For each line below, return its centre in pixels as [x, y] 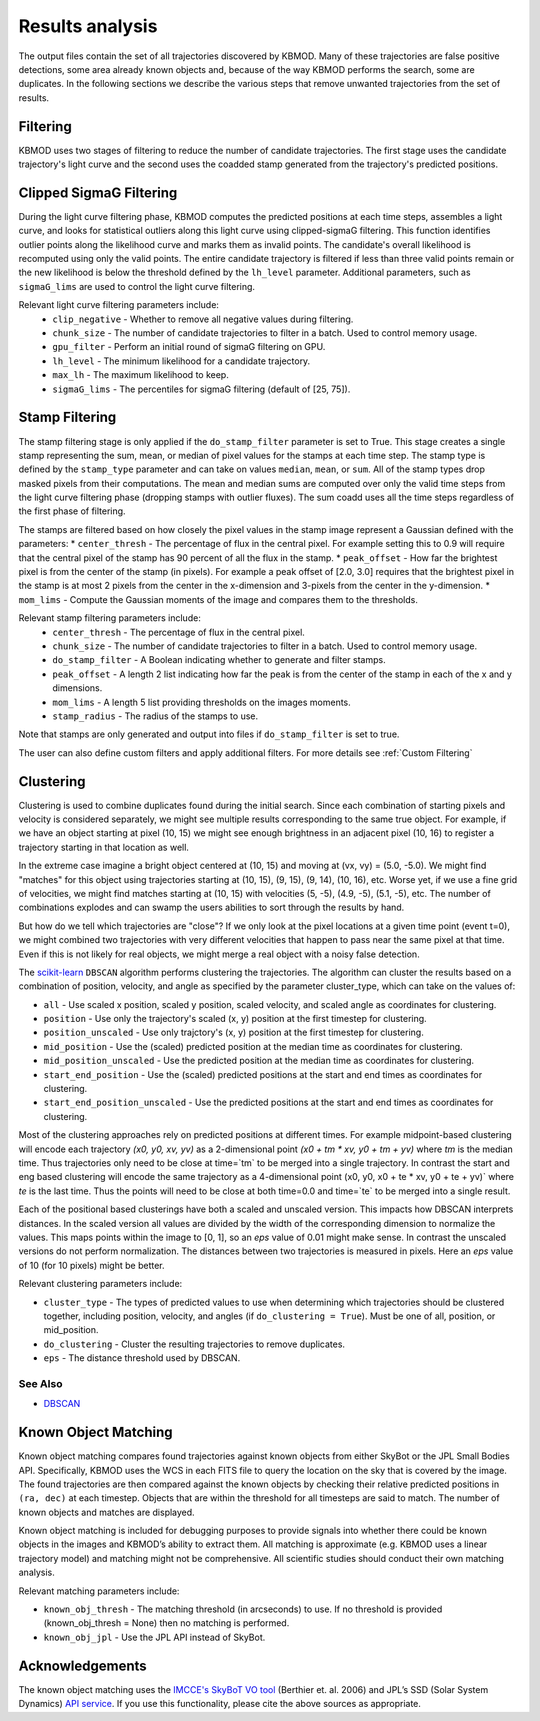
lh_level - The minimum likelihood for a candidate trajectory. [181, 361]
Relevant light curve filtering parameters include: [119, 305]
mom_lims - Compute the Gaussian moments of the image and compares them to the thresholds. [218, 599]
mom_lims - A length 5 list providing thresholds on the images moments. [202, 702]
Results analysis [88, 26]
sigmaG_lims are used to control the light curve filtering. [136, 286]
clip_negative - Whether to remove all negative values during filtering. [203, 319]
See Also [40, 1383]
